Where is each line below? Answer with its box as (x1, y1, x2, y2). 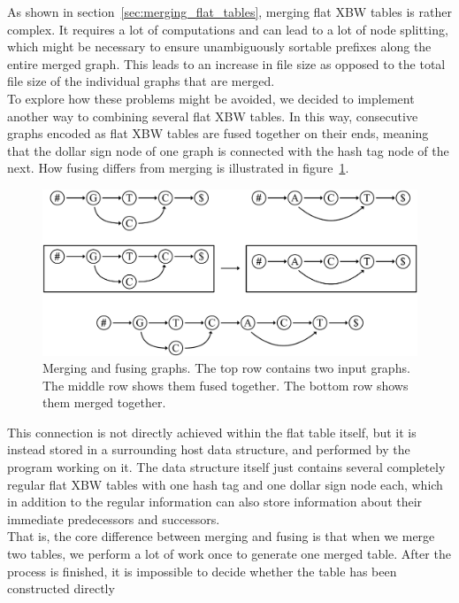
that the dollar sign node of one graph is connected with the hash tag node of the (7, 141, 449, 159)
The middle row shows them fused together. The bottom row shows (42, 375, 409, 394)
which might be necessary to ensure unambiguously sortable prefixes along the (7, 37, 432, 56)
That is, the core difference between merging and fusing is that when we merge (7, 527, 435, 545)
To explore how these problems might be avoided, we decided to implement (7, 89, 415, 107)
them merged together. (42, 393, 166, 412)
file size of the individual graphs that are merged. (7, 72, 275, 90)
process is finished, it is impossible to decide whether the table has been (7, 561, 397, 580)
